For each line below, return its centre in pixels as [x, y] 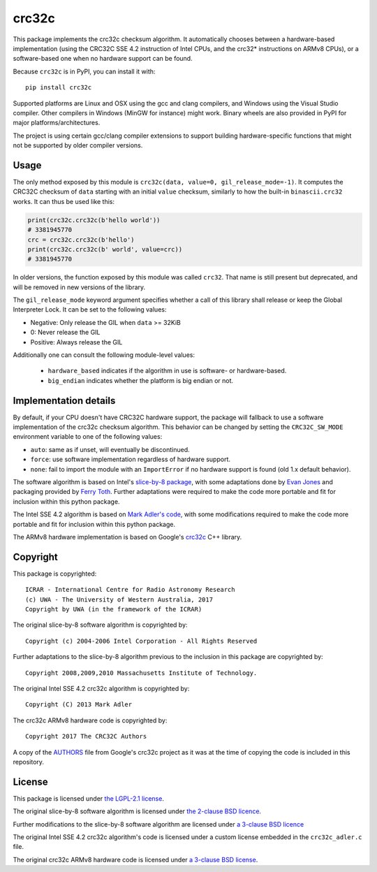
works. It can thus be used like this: [64, 201]
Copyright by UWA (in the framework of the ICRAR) [114, 609]
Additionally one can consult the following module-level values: [104, 355]
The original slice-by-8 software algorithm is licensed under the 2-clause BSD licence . [137, 811]
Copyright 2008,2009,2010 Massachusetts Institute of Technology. [141, 673]
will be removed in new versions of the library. [79, 287]
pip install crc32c [59, 88]
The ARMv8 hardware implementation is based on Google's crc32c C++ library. [127, 537]
